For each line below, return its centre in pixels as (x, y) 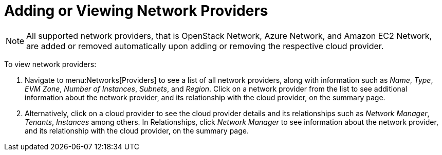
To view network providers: (50, 64)
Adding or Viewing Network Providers (136, 11)
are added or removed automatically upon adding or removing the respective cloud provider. (205, 46)
